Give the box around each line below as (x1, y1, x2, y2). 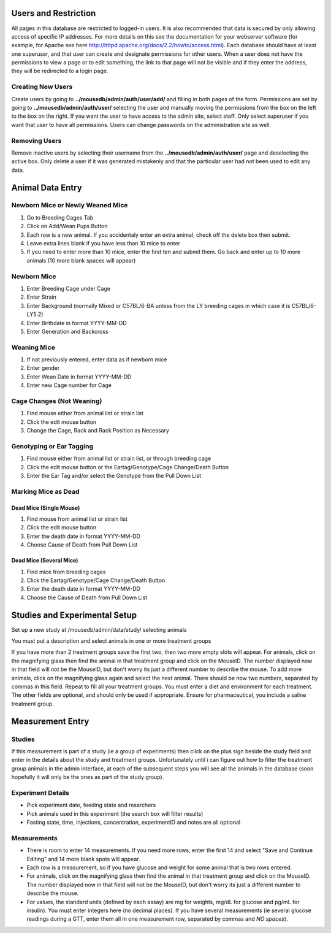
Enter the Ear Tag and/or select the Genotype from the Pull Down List (26, 472, 202, 480)
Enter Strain (26, 293, 56, 301)
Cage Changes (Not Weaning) (11, 396, 102, 405)
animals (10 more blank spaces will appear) (26, 256, 136, 264)
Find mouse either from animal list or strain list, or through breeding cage (26, 455, 211, 463)
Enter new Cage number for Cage (26, 382, 112, 389)
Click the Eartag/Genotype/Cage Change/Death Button (26, 577, 165, 584)
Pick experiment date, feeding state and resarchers (26, 801, 156, 809)
